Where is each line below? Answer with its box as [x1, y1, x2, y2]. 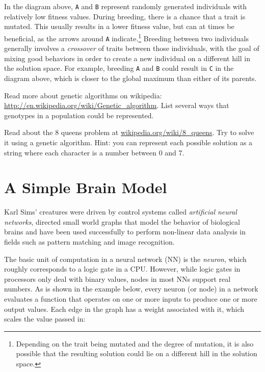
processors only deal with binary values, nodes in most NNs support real [4, 273, 231, 284]
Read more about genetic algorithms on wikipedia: [4, 90, 162, 100]
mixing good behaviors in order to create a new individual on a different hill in [4, 52, 250, 63]
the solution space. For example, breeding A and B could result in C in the [4, 63, 234, 73]
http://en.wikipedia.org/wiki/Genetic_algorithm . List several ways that [4, 100, 229, 111]
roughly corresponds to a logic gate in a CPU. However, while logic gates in [4, 263, 241, 274]
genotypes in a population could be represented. [4, 110, 154, 120]
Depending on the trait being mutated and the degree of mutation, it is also [16, 338, 254, 349]
